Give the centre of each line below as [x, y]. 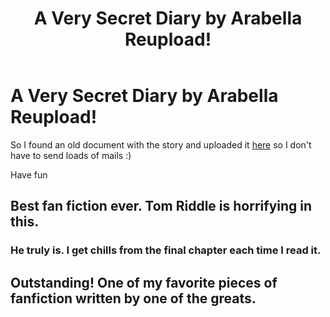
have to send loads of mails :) [71, 155]
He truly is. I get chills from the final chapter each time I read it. [166, 250]
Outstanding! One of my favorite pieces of [144, 282]
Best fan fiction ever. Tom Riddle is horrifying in [161, 206]
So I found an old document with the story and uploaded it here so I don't [161, 144]
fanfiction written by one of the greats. [133, 298]
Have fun [29, 174]
